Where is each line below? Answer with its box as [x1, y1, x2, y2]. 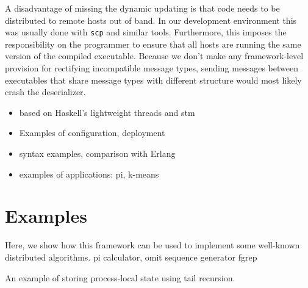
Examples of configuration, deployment [19, 126, 165, 139]
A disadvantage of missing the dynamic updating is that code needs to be [5, 2, 280, 14]
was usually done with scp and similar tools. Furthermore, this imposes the [5, 26, 287, 38]
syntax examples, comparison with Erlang [19, 147, 176, 159]
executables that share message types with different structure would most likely [5, 73, 302, 86]
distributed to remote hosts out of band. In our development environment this [5, 13, 297, 26]
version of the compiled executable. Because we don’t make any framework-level [5, 49, 304, 62]
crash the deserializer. [5, 85, 86, 98]
